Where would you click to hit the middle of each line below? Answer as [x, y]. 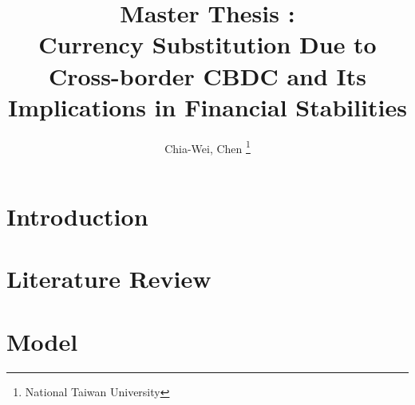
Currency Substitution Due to [207, 44]
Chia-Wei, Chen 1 [207, 147]
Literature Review [109, 279]
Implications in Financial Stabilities [207, 106]
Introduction [77, 216]
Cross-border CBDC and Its [207, 75]
